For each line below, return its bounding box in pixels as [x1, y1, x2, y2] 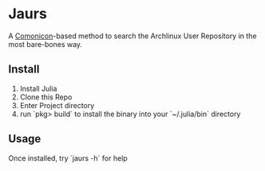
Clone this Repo [19, 92, 73, 102]
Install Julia [19, 84, 57, 93]
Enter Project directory [19, 100, 95, 110]
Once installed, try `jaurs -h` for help [8, 153, 128, 163]
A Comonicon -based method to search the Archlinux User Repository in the [8, 31, 257, 41]
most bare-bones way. [8, 39, 82, 49]
